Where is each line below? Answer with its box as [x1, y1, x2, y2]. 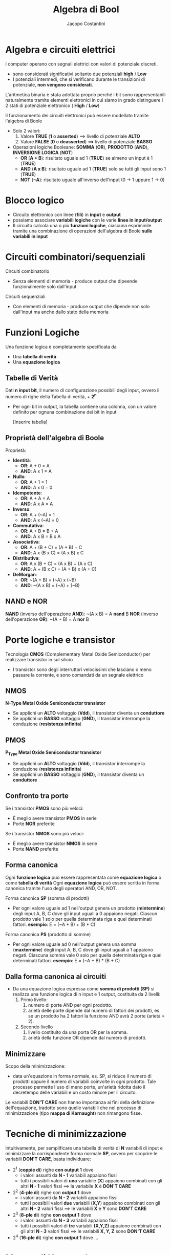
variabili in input [12, 233, 48, 239]
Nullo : [12, 473, 26, 480]
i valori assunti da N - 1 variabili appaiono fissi [20, 1172, 117, 1178]
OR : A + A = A [20, 495, 50, 501]
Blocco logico [5, 194, 65, 206]
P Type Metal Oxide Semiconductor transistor [5, 749, 101, 756]
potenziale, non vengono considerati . [12, 81, 93, 88]
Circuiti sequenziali [5, 293, 46, 299]
